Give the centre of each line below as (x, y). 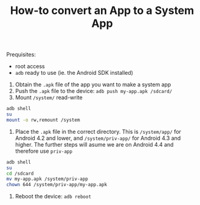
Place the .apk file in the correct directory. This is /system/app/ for (98, 131)
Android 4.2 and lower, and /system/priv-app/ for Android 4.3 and (98, 138)
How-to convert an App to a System (102, 11)
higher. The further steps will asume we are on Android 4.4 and (94, 144)
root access (30, 66)
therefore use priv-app (44, 151)
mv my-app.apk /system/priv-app (47, 179)
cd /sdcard (20, 173)
